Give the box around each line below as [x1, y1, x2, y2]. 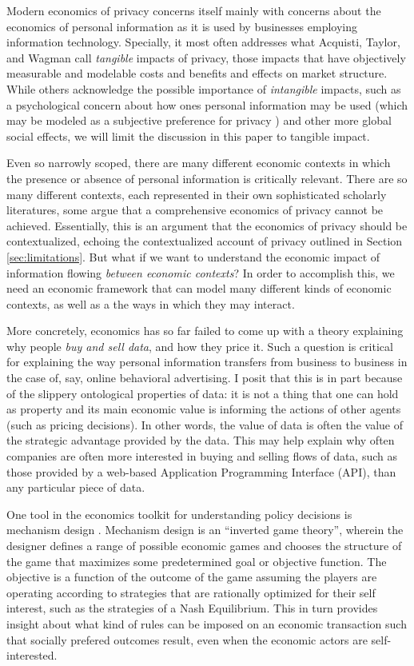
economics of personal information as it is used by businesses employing [6, 18, 358, 34]
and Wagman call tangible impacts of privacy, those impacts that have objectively [6, 49, 406, 66]
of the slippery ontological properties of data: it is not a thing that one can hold [6, 385, 399, 401]
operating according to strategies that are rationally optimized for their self [6, 584, 376, 600]
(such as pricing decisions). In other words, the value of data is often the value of [6, 416, 404, 433]
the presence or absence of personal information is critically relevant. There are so [6, 169, 408, 186]
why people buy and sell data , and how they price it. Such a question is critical [6, 337, 393, 354]
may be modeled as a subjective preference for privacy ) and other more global [6, 112, 392, 129]
